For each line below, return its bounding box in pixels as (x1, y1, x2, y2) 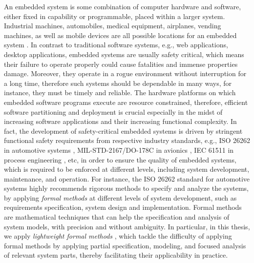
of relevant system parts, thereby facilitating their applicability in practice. (4, 250, 228, 260)
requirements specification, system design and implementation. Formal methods (4, 202, 242, 212)
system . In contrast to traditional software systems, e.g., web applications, (4, 40, 228, 50)
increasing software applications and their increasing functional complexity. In (4, 116, 237, 126)
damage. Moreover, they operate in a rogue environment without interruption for (4, 68, 247, 79)
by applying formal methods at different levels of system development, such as (4, 192, 237, 202)
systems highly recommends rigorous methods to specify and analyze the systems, (4, 183, 249, 193)
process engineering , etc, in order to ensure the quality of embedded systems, (4, 154, 236, 164)
